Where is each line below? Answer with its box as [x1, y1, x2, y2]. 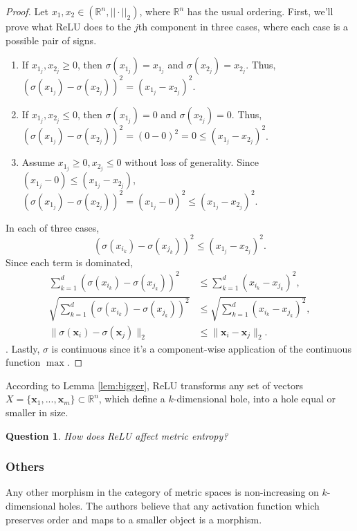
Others [6, 458, 44, 475]
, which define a [98, 391, 165, 406]
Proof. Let [6, 4, 48, 18]
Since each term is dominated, [6, 254, 134, 269]
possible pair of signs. [6, 32, 97, 47]
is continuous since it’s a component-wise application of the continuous [51, 341, 351, 355]
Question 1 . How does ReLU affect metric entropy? [6, 428, 228, 442]
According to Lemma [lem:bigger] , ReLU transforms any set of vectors [6, 378, 303, 392]
